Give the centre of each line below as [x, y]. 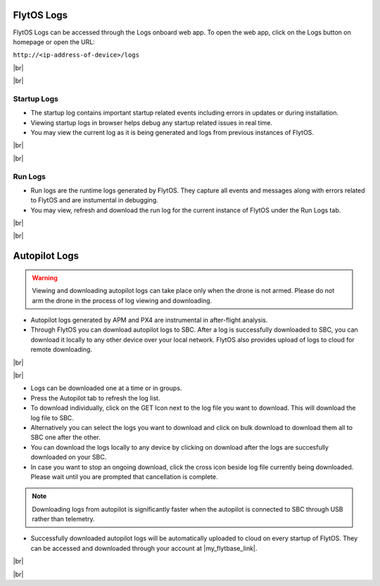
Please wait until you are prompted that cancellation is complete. [124, 476]
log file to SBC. [52, 417]
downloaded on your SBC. [69, 457]
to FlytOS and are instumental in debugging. [94, 200]
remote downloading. [62, 350]
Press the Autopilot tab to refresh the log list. [95, 398]
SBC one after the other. [66, 437]
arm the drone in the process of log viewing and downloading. [122, 300]
